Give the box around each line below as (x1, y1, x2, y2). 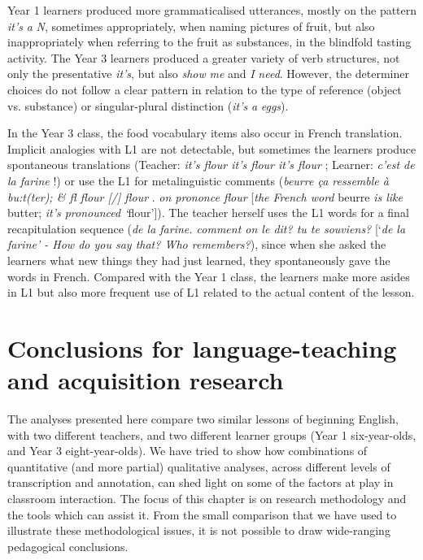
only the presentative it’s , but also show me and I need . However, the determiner (7, 65, 409, 82)
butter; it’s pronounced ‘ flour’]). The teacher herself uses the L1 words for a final (7, 204, 409, 221)
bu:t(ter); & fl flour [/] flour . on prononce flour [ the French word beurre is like (7, 188, 403, 205)
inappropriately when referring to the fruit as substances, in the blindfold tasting (7, 33, 412, 50)
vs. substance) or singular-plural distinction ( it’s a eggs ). (7, 97, 289, 114)
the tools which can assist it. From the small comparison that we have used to (7, 506, 397, 523)
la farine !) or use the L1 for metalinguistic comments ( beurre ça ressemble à (7, 171, 389, 189)
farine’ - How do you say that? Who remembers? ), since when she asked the (7, 236, 386, 253)
